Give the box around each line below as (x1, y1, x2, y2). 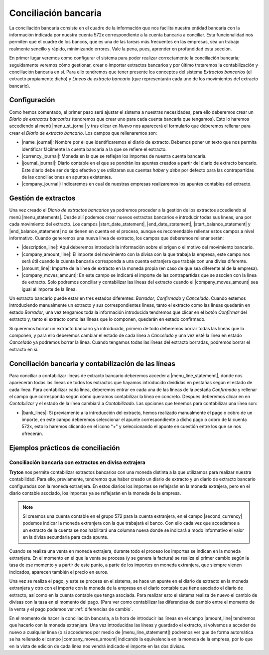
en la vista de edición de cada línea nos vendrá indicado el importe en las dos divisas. (9, 643, 186, 649)
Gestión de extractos (9, 194, 76, 203)
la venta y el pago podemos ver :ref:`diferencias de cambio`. (9, 606, 133, 612)
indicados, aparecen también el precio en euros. (9, 569, 109, 575)
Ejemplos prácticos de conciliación (9, 443, 120, 452)
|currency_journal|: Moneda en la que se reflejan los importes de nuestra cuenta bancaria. (21, 153, 207, 159)
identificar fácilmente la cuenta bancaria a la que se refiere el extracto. (21, 146, 167, 152)
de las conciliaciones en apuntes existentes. (21, 174, 112, 180)
